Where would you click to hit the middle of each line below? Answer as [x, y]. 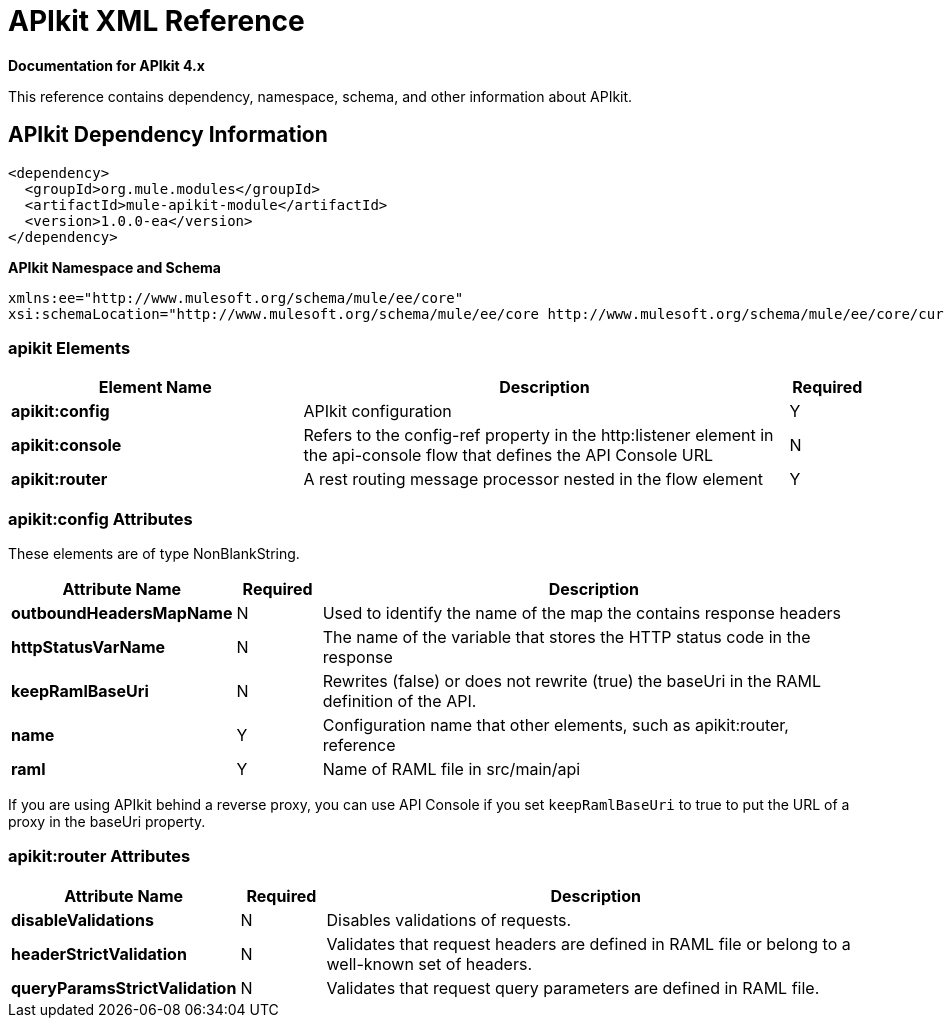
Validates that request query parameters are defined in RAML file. [573, 987]
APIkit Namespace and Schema [114, 267]
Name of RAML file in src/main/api [451, 769]
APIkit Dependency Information [168, 135]
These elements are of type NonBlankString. [154, 554]
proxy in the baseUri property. [107, 822]
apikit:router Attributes [99, 856]
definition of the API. [399, 701]
